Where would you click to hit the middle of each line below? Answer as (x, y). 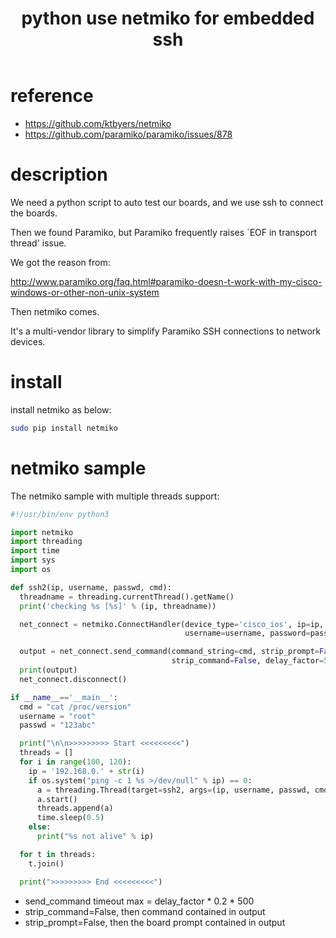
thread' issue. (38, 243)
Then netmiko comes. (55, 311)
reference (52, 96)
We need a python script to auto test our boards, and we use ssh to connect (167, 202)
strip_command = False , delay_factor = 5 (250, 661)
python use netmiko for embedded (168, 18)
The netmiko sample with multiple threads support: (115, 496)
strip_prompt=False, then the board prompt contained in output (155, 922)
